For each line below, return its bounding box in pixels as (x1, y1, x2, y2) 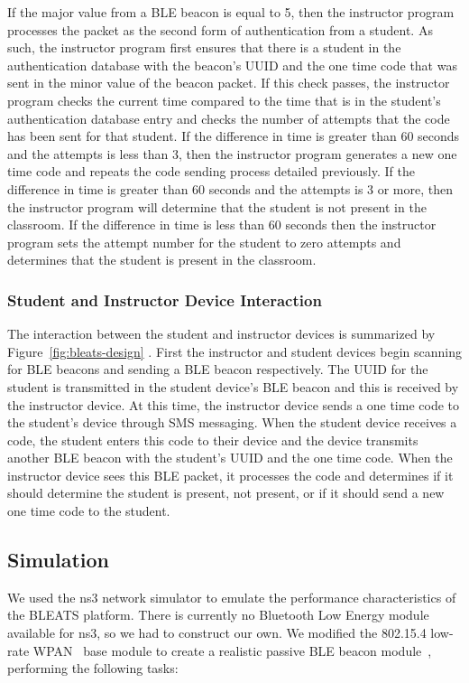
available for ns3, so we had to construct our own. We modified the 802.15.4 (7, 623, 427, 642)
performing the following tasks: (7, 659, 179, 678)
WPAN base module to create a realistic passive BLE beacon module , (32, 641, 432, 660)
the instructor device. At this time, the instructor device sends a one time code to (7, 395, 459, 414)
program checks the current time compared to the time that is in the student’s (7, 90, 441, 109)
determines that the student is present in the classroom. (7, 250, 317, 269)
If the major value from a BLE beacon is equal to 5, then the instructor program (7, 3, 455, 21)
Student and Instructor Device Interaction (7, 288, 322, 311)
